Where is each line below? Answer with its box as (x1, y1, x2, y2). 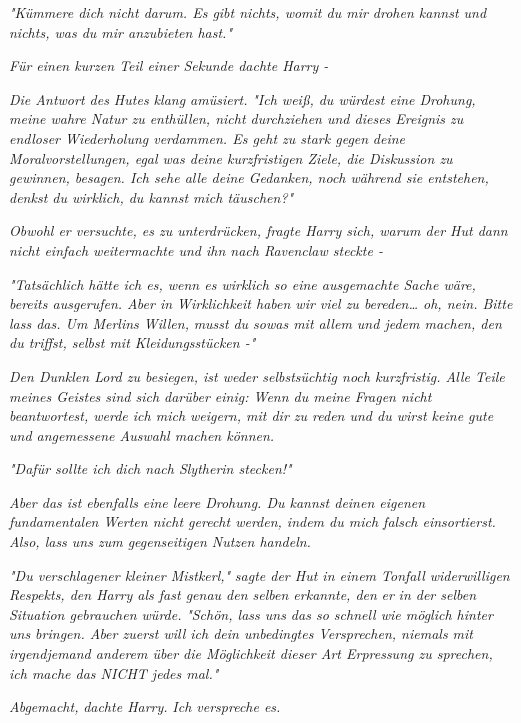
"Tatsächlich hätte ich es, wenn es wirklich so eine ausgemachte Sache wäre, (9, 273, 476, 294)
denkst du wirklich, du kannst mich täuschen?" (9, 186, 294, 207)
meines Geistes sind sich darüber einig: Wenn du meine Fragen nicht (9, 385, 432, 406)
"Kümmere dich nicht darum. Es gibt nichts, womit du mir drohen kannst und (9, 2, 487, 22)
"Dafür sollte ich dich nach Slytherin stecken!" (9, 458, 292, 479)
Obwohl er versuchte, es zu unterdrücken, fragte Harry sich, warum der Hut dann (9, 220, 508, 241)
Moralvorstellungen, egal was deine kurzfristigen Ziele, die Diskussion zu (9, 147, 453, 168)
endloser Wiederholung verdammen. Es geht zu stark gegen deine (9, 127, 406, 148)
